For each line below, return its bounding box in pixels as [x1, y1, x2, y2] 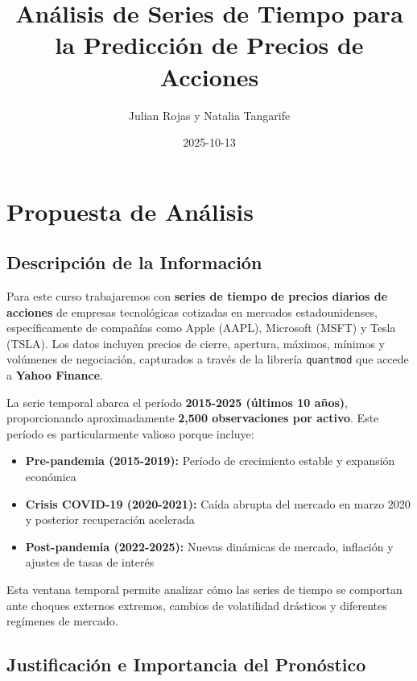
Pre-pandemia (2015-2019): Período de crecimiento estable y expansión [25, 452, 395, 469]
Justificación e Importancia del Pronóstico [6, 652, 366, 677]
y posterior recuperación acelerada [25, 511, 195, 528]
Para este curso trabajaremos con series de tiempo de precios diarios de [6, 288, 388, 305]
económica [25, 468, 76, 485]
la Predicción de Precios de [55, 28, 364, 61]
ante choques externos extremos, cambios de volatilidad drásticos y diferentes [6, 596, 387, 613]
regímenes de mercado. [6, 612, 118, 629]
